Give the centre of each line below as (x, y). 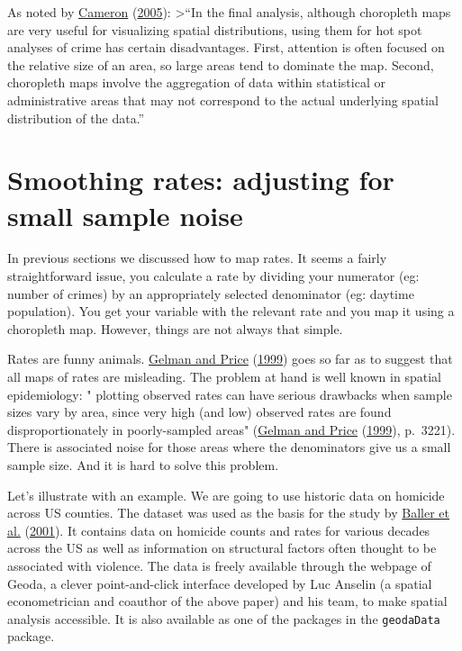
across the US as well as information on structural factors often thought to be (222, 548)
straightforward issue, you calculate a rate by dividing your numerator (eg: (213, 276)
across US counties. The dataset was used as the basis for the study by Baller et (229, 513)
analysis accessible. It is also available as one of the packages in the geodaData (224, 618)
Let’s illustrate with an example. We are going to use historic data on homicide (226, 495)
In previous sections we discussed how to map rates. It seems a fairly (197, 258)
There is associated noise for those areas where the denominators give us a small (229, 447)
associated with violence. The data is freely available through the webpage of (219, 565)
